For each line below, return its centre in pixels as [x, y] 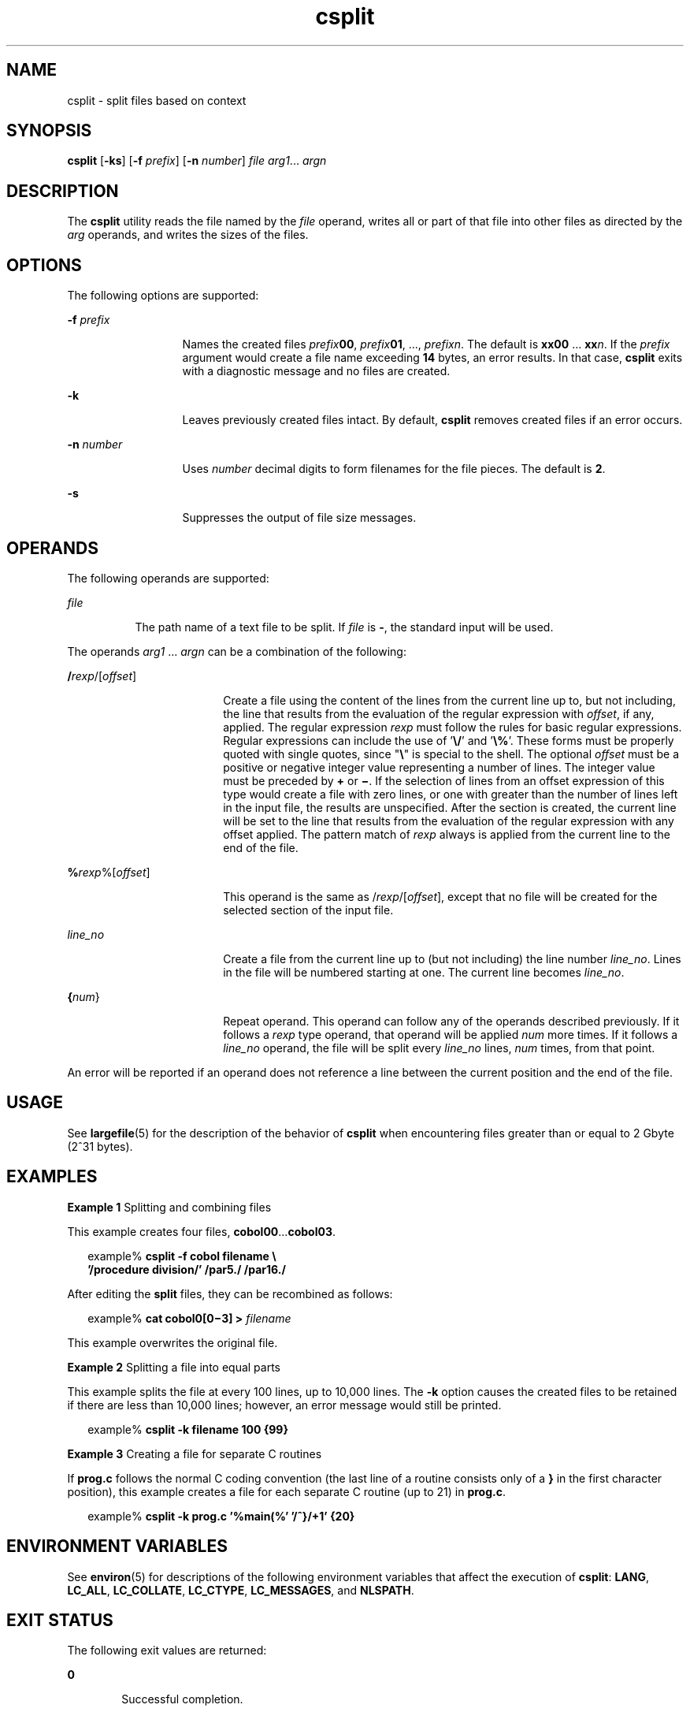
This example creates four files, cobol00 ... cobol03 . [201, 1231]
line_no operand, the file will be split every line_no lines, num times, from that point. [439, 1048]
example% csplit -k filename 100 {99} [188, 1429]
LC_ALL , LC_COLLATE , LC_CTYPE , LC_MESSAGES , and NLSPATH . [241, 1590]
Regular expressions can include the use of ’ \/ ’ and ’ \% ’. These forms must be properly [449, 740]
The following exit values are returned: [167, 1651]
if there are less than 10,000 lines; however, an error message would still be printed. [284, 1405]
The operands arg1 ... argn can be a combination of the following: [237, 651]
